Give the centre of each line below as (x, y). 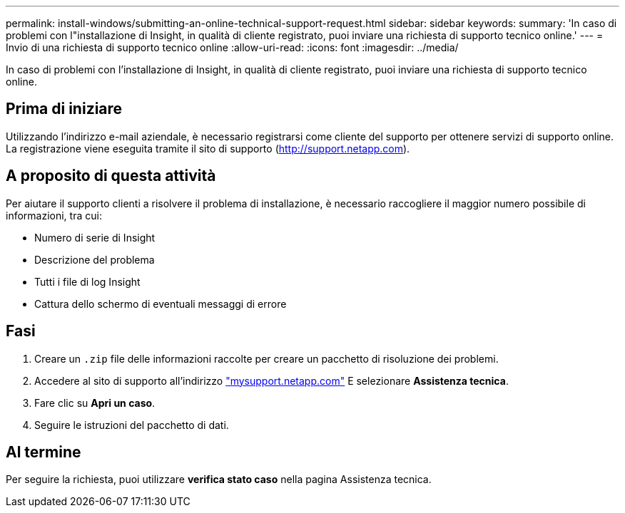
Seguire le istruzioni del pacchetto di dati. (132, 425)
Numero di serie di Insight (95, 237)
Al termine (44, 452)
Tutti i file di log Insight (87, 281)
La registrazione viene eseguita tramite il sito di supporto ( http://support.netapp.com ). (208, 148)
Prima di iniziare (64, 109)
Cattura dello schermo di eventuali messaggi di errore (161, 304)
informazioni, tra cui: (54, 215)
